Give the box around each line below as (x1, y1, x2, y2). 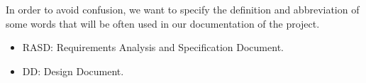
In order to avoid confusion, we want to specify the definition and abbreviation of (6, 2, 360, 16)
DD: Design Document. (22, 63, 124, 78)
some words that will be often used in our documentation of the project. (6, 16, 320, 31)
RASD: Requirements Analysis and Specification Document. (22, 40, 284, 55)
